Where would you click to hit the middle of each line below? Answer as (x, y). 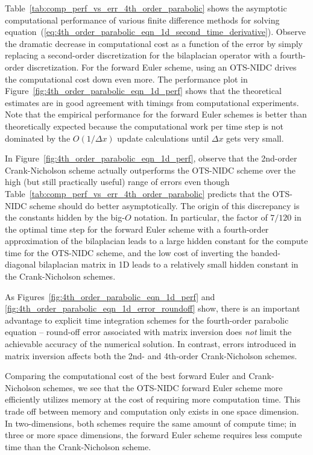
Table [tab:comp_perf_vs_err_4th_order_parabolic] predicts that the (137, 193)
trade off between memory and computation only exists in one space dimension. (152, 411)
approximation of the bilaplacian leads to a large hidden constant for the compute (156, 241)
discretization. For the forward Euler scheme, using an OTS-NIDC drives (162, 67)
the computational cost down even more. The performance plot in (126, 79)
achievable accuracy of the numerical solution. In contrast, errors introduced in (151, 344)
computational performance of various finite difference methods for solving (142, 20)
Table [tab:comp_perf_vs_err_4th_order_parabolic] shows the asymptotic (146, 8)
